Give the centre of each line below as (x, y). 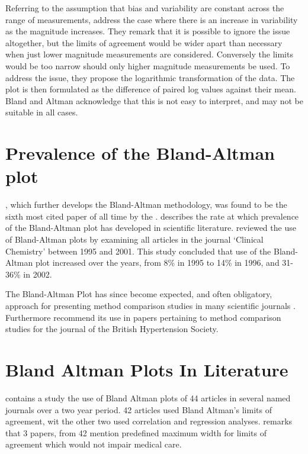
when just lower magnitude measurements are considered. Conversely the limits (149, 54)
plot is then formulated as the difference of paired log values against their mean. (151, 89)
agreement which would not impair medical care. (94, 444)
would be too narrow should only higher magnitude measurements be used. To (148, 65)
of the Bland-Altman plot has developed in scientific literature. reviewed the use (151, 228)
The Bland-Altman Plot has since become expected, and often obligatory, (139, 294)
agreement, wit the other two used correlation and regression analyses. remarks (149, 421)
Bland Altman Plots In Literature (147, 369)
